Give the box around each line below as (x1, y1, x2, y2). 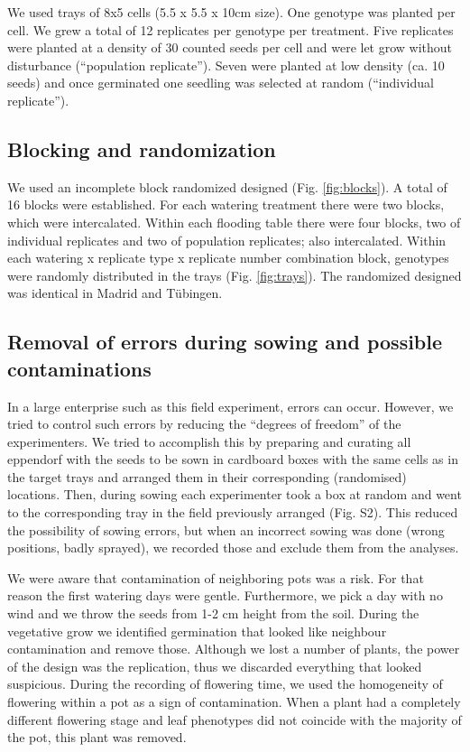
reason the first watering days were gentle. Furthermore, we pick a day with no (7, 586, 443, 605)
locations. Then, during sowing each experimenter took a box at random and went (7, 485, 462, 504)
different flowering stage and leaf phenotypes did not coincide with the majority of (7, 710, 462, 729)
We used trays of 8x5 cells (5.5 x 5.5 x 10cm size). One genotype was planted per (7, 3, 456, 21)
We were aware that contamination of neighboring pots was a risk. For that (7, 568, 424, 587)
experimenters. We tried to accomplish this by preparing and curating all (7, 432, 411, 450)
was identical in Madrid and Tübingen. (7, 283, 223, 302)
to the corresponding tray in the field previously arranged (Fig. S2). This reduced (7, 503, 458, 522)
